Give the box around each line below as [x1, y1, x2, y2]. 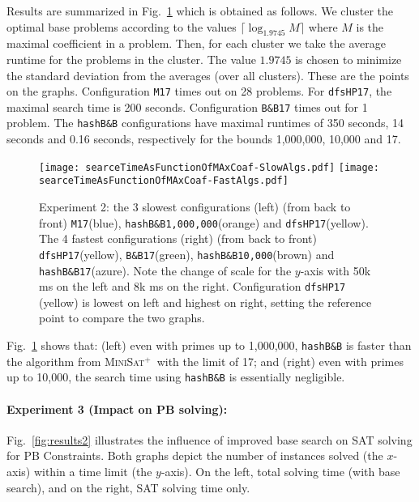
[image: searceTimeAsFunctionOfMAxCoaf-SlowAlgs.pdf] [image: [39, 161, 379, 173]
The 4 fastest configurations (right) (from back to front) [39, 230, 318, 247]
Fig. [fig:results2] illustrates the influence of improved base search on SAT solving [6, 431, 413, 448]
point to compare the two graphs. [39, 309, 205, 326]
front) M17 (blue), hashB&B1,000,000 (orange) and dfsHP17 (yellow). [39, 214, 369, 231]
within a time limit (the [33, 462, 152, 479]
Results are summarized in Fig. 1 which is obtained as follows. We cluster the [6, 2, 394, 19]
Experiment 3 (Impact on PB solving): [6, 400, 228, 417]
